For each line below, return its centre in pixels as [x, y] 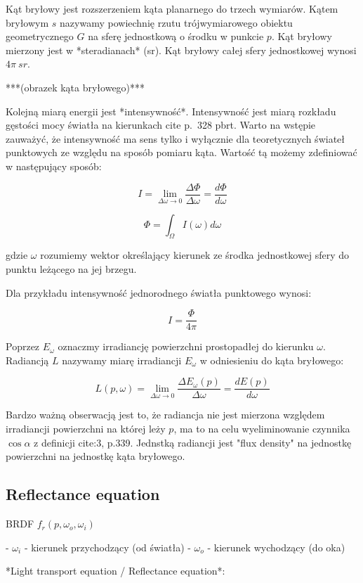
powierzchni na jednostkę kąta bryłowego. [95, 456]
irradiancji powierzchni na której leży [86, 429]
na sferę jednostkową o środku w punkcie [176, 36]
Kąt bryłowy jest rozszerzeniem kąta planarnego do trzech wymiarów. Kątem [172, 8]
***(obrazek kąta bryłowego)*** [75, 87]
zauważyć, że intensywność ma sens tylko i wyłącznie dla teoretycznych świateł [175, 138]
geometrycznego [40, 36]
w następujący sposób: [54, 166]
